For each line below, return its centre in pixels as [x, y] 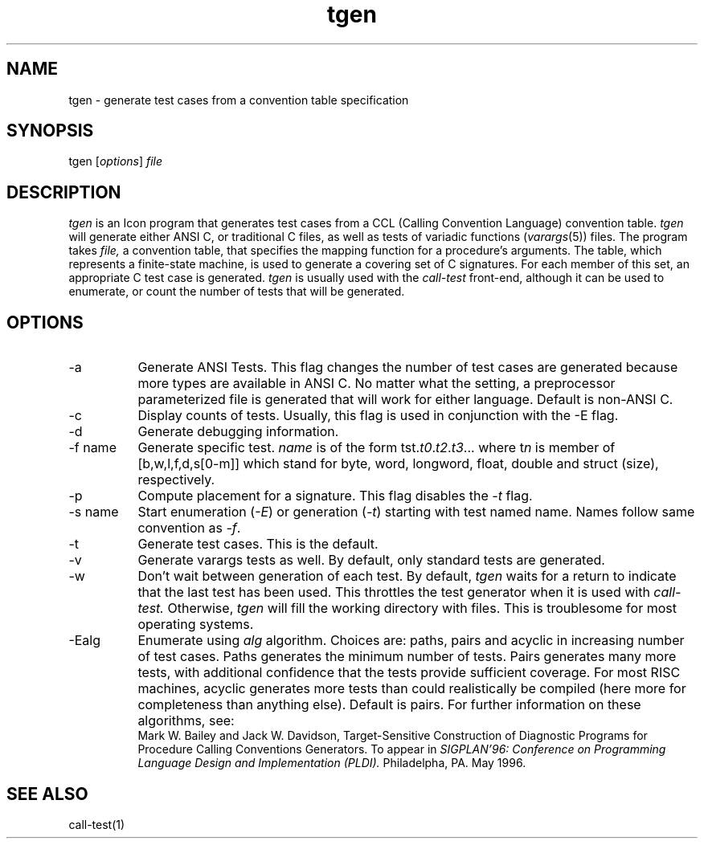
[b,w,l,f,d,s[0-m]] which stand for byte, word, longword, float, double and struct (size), [398, 464]
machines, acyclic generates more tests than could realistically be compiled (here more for [412, 689]
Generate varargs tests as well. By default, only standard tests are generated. [371, 560]
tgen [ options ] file [116, 161]
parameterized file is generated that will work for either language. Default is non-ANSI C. [405, 400]
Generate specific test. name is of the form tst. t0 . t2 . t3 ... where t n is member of [377, 448]
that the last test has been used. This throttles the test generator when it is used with [394, 592]
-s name [94, 512]
